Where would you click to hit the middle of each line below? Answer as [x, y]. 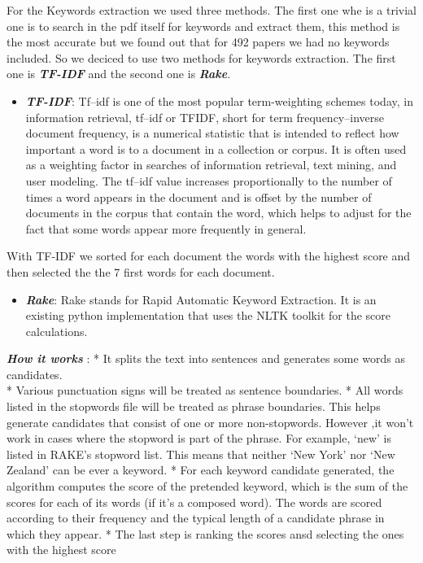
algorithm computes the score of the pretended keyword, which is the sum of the [207, 486]
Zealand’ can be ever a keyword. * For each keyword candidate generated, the [201, 470]
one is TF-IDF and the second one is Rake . [119, 74]
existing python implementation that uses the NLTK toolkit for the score [208, 315]
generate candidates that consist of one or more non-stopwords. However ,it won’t [210, 422]
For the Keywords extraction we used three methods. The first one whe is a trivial [211, 10]
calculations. [57, 331]
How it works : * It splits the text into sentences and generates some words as [206, 358]
